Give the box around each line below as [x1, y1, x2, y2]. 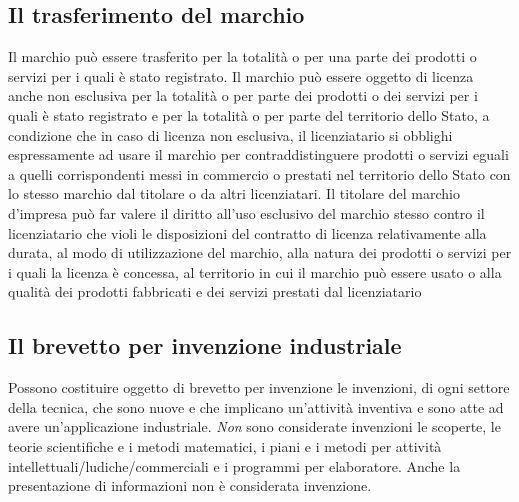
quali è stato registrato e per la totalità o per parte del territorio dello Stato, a [8, 104, 490, 125]
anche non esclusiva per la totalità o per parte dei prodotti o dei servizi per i [8, 85, 478, 106]
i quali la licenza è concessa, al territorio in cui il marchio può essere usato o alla [8, 261, 502, 282]
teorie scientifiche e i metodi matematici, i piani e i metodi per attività [8, 435, 442, 456]
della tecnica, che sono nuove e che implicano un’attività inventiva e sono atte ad [8, 396, 504, 417]
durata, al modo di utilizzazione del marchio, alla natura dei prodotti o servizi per [8, 242, 512, 263]
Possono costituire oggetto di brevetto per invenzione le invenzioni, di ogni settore [8, 377, 510, 398]
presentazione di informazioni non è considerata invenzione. [8, 475, 372, 496]
